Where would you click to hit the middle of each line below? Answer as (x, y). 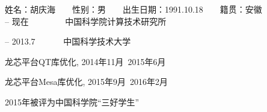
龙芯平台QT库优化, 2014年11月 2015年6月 (85, 61)
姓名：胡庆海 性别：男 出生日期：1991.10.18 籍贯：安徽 (133, 9)
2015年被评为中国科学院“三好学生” (72, 101)
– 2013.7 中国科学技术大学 (68, 41)
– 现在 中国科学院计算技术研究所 (86, 21)
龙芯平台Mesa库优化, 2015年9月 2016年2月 (87, 82)
